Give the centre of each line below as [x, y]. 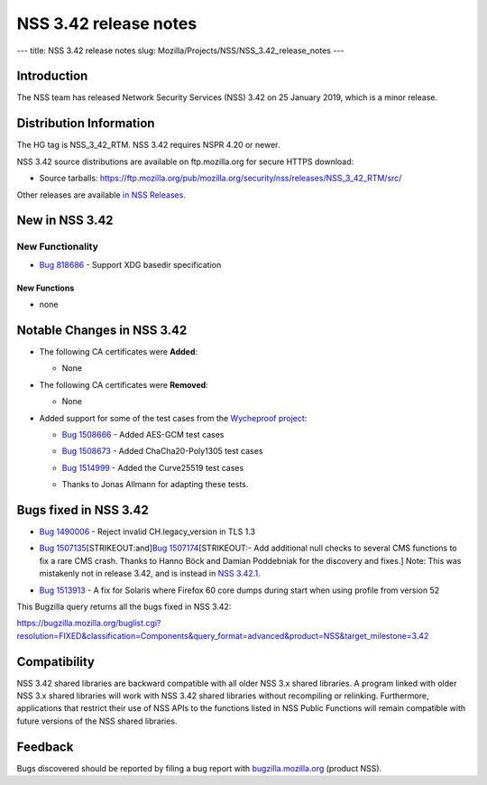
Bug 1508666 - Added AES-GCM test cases [143, 434]
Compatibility [55, 662]
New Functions [46, 288]
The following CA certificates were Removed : [124, 384]
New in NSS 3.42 [65, 221]
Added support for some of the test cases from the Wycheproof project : [173, 418]
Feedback [45, 747]
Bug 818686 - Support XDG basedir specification [130, 264]
